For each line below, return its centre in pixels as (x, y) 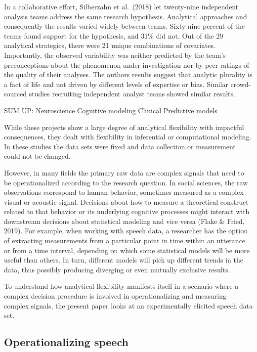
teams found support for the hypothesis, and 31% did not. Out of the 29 (114, 35)
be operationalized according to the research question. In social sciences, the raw (126, 182)
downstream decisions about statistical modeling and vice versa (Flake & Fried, (124, 221)
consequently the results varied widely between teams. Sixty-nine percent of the (125, 26)
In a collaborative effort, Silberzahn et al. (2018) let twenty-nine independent (121, 6)
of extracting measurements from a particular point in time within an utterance (125, 241)
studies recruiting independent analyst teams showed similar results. (132, 94)
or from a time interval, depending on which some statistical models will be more (127, 250)
